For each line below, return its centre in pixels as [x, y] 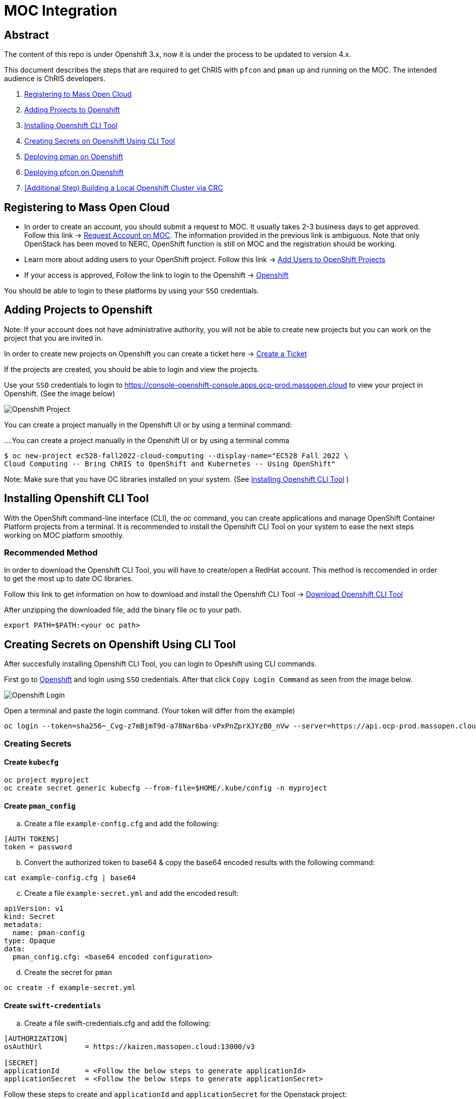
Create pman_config [40, 806]
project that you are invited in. [54, 338]
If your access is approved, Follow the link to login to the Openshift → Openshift [157, 275]
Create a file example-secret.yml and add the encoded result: [132, 893]
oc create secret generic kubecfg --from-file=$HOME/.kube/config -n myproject [166, 788]
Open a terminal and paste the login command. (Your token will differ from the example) [150, 711]
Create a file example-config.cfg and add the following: [122, 824]
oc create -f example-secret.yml [70, 988]
